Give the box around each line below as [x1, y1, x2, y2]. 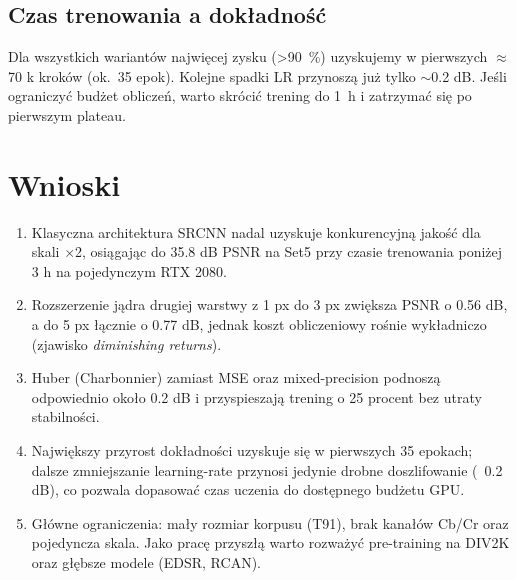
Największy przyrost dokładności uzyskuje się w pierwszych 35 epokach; [31, 440, 473, 461]
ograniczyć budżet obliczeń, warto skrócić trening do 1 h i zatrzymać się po [8, 85, 472, 106]
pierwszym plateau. [8, 104, 126, 125]
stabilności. [31, 406, 100, 427]
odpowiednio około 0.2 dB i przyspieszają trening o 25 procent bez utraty [31, 386, 482, 407]
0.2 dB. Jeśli [431, 65, 507, 86]
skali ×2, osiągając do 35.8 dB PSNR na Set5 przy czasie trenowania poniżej [31, 241, 503, 262]
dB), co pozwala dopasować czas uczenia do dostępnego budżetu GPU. [31, 479, 465, 500]
